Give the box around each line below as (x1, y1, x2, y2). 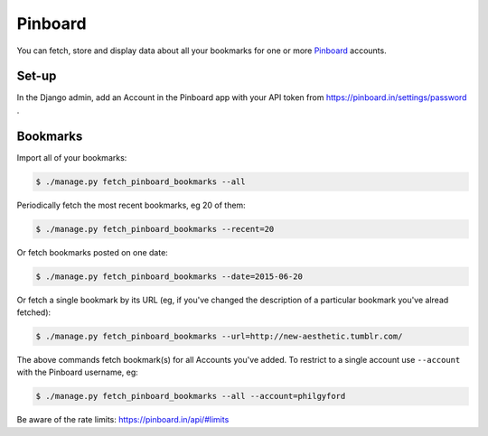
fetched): (16, 307, 52, 318)
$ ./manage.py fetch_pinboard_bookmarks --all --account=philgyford (35, 391, 346, 402)
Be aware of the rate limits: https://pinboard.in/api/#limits (16, 414, 230, 425)
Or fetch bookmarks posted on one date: (16, 246, 169, 257)
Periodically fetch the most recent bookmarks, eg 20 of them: (16, 199, 246, 210)
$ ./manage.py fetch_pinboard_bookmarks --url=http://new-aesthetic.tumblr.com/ (35, 331, 403, 342)
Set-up (16, 69, 57, 84)
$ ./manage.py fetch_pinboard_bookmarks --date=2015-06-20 (35, 271, 303, 282)
